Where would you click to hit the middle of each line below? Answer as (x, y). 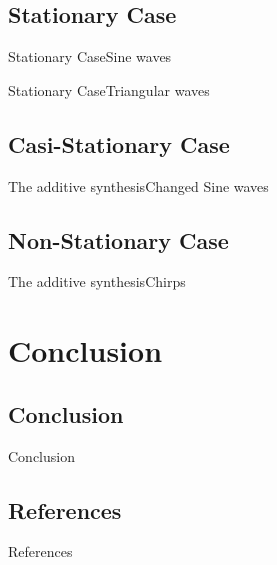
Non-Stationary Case (118, 239)
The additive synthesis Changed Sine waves (138, 185)
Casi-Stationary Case (119, 143)
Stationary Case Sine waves (90, 56)
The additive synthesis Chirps (97, 281)
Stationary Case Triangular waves (109, 89)
